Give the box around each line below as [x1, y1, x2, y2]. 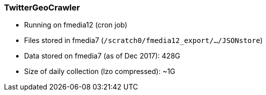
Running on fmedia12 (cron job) [24, 20, 127, 29]
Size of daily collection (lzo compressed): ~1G [24, 67, 176, 76]
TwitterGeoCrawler [4, 2, 80, 12]
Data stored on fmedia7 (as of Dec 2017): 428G [24, 51, 181, 60]
